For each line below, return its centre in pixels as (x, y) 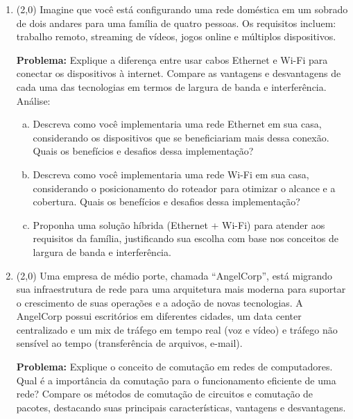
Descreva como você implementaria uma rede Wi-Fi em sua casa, (171, 174)
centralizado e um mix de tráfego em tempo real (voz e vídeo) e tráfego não (177, 329)
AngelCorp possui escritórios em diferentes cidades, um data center (159, 316)
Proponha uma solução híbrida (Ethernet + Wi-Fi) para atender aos (179, 224)
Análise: (33, 100)
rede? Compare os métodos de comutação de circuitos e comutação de (165, 394)
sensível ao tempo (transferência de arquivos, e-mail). (129, 343)
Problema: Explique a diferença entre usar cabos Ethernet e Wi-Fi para (172, 59)
